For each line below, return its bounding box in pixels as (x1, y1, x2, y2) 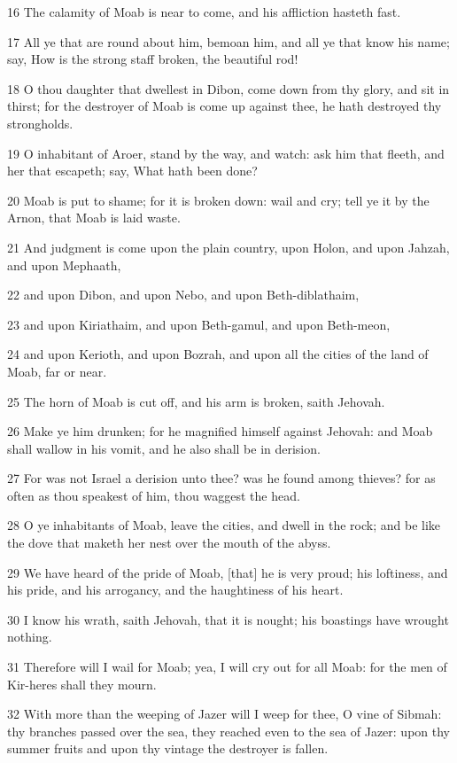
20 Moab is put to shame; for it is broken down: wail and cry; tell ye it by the (7, 191, 430, 209)
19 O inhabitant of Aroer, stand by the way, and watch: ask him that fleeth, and (7, 144, 445, 162)
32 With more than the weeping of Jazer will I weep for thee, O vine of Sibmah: (7, 705, 442, 723)
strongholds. (7, 113, 74, 132)
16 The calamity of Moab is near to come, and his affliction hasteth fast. (7, 3, 401, 20)
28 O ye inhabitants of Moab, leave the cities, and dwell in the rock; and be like (7, 516, 441, 534)
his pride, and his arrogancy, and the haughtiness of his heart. (7, 580, 344, 599)
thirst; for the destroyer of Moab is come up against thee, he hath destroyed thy (7, 97, 442, 115)
